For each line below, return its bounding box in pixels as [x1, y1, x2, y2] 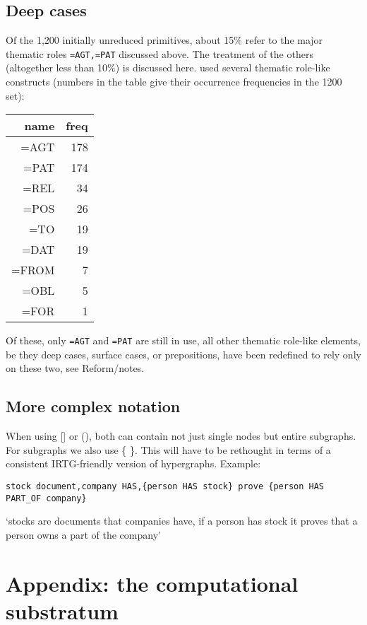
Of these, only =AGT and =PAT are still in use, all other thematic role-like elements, [6, 333, 361, 348]
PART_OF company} [6, 493, 87, 503]
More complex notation [6, 395, 181, 417]
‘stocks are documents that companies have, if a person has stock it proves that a [6, 513, 358, 528]
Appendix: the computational [6, 568, 299, 597]
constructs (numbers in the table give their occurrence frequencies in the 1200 [6, 74, 342, 89]
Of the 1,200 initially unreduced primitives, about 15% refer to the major [6, 33, 323, 47]
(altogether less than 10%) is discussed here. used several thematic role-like [6, 60, 330, 75]
